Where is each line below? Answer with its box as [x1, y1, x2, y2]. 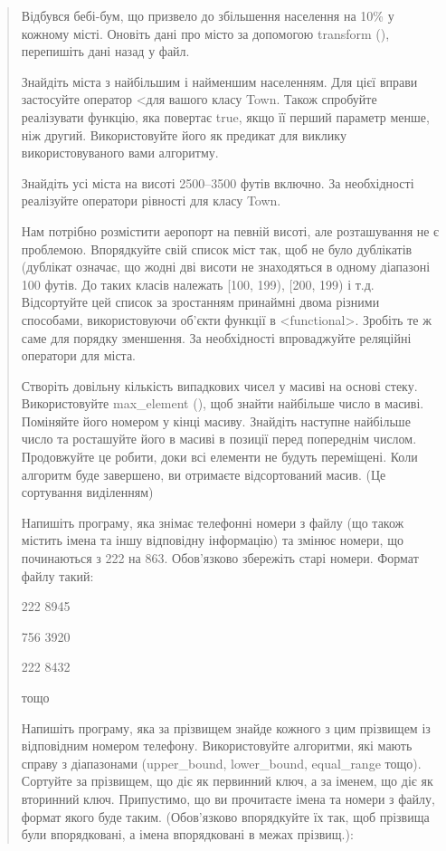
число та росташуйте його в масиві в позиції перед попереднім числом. [21, 429, 417, 448]
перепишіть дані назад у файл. [21, 42, 190, 61]
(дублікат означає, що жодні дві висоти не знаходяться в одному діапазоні [21, 257, 431, 276]
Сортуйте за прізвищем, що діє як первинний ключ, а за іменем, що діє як [21, 771, 433, 790]
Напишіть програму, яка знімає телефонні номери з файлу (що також [21, 512, 404, 531]
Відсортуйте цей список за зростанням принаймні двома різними [21, 292, 380, 311]
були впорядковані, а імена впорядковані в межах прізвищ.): [21, 825, 354, 844]
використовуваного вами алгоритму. [21, 143, 219, 162]
